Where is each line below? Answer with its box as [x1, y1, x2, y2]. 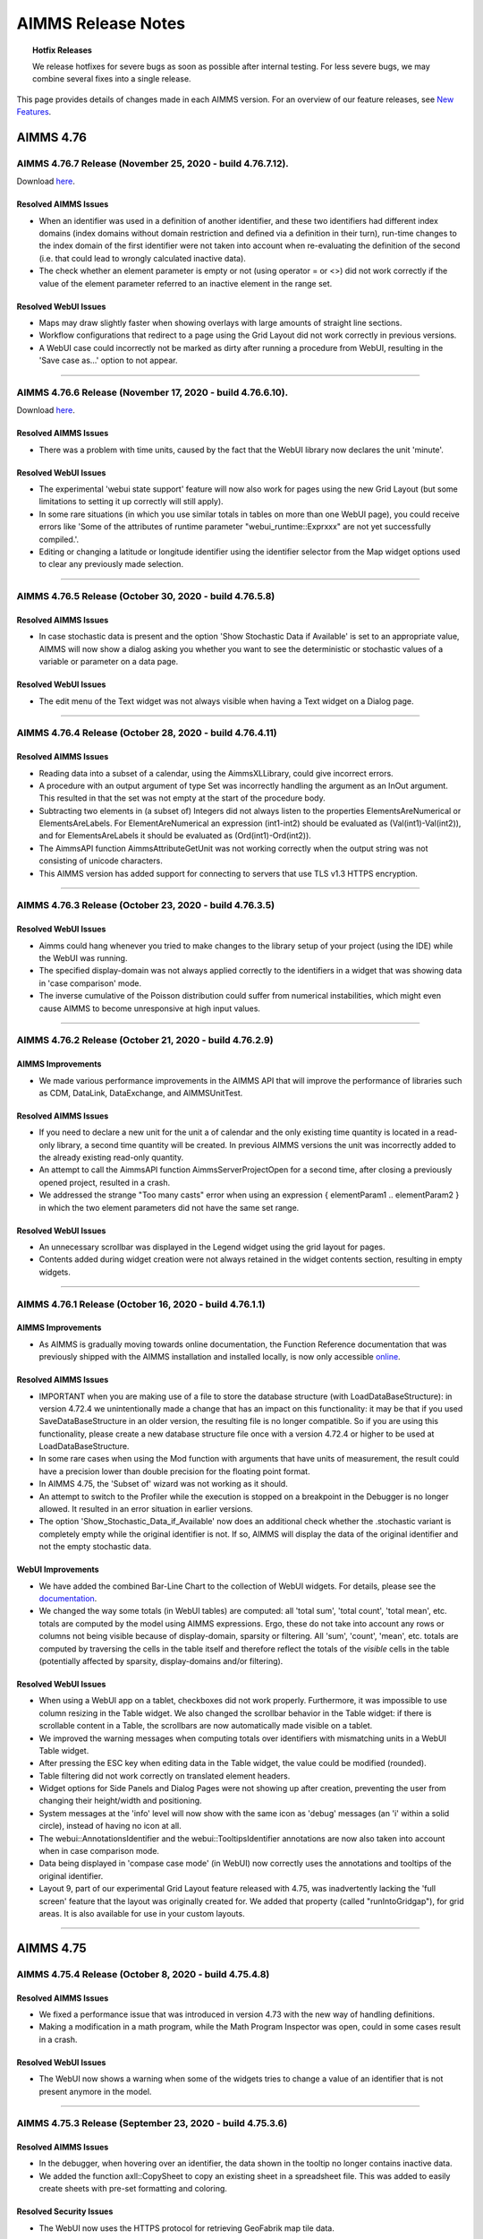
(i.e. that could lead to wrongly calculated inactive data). [38, 253, 246, 263]
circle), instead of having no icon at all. [38, 1821, 182, 1832]
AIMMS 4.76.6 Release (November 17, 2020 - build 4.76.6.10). [16, 386, 289, 399]
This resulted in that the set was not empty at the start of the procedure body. [38, 793, 326, 803]
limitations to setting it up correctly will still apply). [38, 496, 224, 507]
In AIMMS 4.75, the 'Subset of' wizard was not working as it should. [38, 1479, 288, 1489]
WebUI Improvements [16, 1564, 99, 1575]
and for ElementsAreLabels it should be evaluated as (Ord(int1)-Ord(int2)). [38, 830, 312, 841]
